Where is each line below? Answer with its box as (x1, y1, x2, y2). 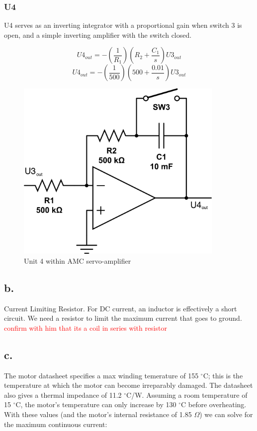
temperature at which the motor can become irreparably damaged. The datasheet (4, 380, 253, 390)
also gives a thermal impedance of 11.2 (4, 389, 122, 400)
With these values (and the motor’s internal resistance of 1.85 (4, 409, 192, 420)
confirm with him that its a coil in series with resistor (4, 322, 167, 333)
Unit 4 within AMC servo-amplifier (24, 255, 131, 266)
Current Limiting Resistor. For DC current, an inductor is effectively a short (4, 303, 237, 313)
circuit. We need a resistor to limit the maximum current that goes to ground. (4, 313, 242, 323)
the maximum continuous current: (4, 419, 107, 429)
